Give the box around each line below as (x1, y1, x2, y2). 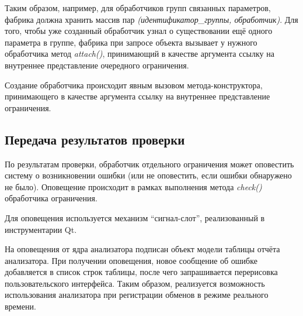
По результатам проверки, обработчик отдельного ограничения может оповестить (5, 157, 294, 170)
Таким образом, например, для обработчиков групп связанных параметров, (5, 2, 271, 13)
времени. (5, 300, 36, 312)
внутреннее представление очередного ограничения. (5, 59, 189, 71)
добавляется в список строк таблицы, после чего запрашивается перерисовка (5, 266, 278, 278)
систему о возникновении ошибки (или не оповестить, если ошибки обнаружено (5, 169, 292, 181)
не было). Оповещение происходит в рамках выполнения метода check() (5, 180, 262, 193)
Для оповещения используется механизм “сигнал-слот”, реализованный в (5, 211, 265, 224)
